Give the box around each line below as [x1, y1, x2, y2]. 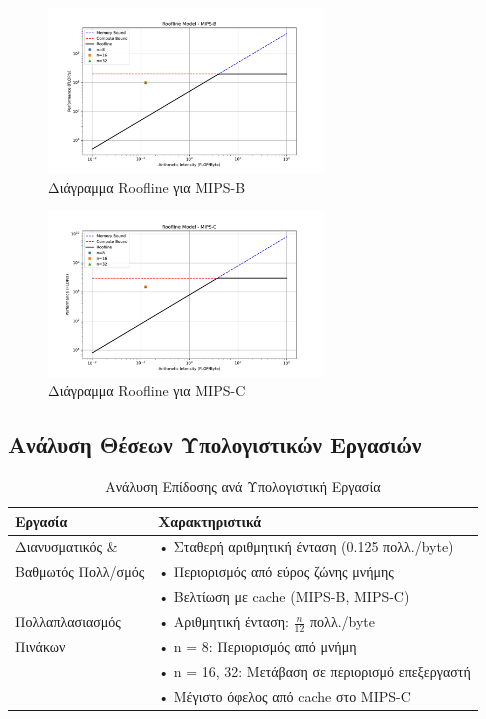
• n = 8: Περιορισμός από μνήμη [158, 636, 357, 657]
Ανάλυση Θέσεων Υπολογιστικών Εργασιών [8, 429, 422, 460]
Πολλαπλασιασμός [15, 611, 121, 632]
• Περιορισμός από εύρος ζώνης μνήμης [158, 561, 394, 582]
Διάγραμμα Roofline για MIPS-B [48, 176, 246, 197]
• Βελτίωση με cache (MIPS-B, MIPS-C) [158, 586, 410, 607]
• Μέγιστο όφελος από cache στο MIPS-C [158, 685, 411, 706]
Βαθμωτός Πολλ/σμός [15, 561, 145, 582]
